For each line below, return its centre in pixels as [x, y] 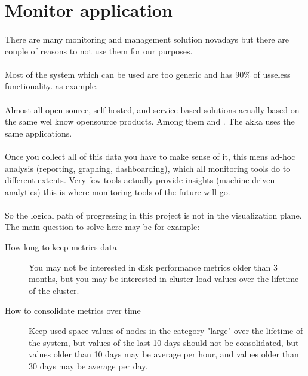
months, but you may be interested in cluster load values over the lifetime [164, 279]
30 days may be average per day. [88, 366]
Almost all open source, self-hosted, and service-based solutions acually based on [152, 109]
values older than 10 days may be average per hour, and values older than [164, 354]
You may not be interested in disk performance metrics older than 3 [153, 267]
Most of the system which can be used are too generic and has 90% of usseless [148, 74]
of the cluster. [54, 290]
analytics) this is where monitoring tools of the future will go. [118, 191]
